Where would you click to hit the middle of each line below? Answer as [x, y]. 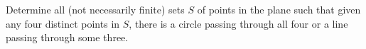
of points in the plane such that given [279, 9]
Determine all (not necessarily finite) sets [95, 9]
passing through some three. [67, 37]
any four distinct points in [63, 23]
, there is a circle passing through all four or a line [238, 23]
